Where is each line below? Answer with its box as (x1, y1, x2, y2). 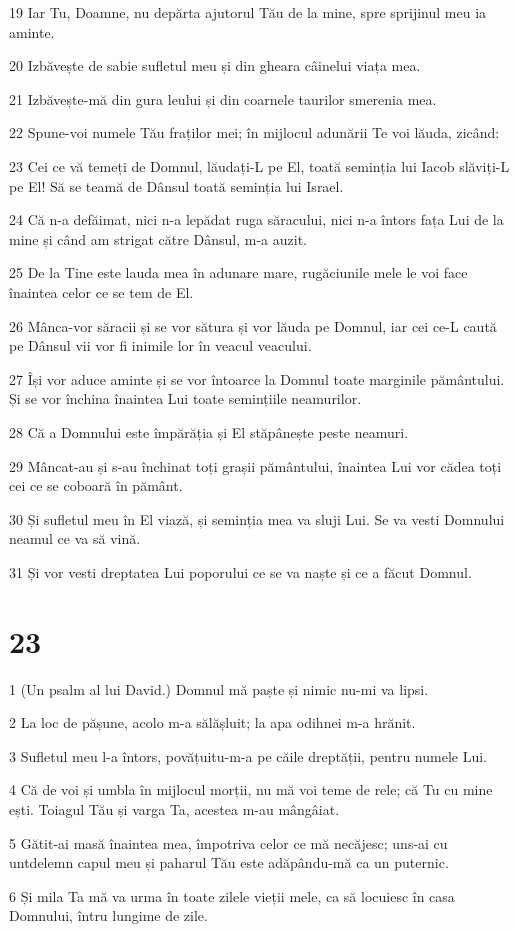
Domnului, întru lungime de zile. (9, 905, 208, 926)
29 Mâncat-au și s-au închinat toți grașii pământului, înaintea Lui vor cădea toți (9, 455, 502, 476)
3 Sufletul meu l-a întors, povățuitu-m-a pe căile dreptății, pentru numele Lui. (9, 745, 487, 766)
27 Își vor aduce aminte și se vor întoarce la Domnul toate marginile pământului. (9, 368, 505, 389)
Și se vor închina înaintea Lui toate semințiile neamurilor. (9, 388, 362, 409)
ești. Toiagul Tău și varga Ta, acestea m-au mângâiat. (9, 798, 340, 819)
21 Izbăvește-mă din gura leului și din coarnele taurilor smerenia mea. (9, 88, 437, 109)
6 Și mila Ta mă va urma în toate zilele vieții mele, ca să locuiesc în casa (9, 885, 455, 906)
